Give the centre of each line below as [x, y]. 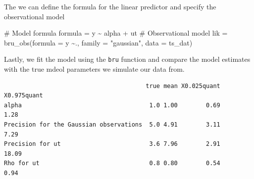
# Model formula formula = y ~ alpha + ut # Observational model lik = [116, 33]
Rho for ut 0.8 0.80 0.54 [112, 163]
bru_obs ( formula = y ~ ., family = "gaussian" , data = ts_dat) [98, 42]
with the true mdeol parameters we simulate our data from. [94, 69]
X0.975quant [24, 96]
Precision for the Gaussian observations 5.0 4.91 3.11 [112, 125]
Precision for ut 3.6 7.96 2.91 [112, 144]
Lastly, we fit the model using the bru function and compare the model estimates [127, 59]
